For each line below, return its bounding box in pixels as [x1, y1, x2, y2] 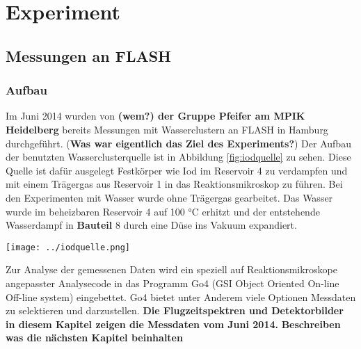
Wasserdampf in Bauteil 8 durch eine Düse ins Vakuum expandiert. [6, 218, 297, 232]
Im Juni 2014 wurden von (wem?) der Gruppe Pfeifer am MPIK [6, 108, 305, 123]
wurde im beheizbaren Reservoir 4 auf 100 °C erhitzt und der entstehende [6, 204, 320, 218]
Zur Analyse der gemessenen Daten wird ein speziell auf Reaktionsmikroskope [6, 262, 337, 277]
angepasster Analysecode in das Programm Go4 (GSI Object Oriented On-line [6, 275, 339, 290]
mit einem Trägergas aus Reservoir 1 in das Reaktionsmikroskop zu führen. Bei [6, 177, 343, 191]
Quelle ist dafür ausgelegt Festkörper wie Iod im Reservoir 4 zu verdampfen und [6, 163, 348, 177]
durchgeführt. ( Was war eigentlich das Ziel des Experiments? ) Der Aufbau [6, 136, 351, 150]
